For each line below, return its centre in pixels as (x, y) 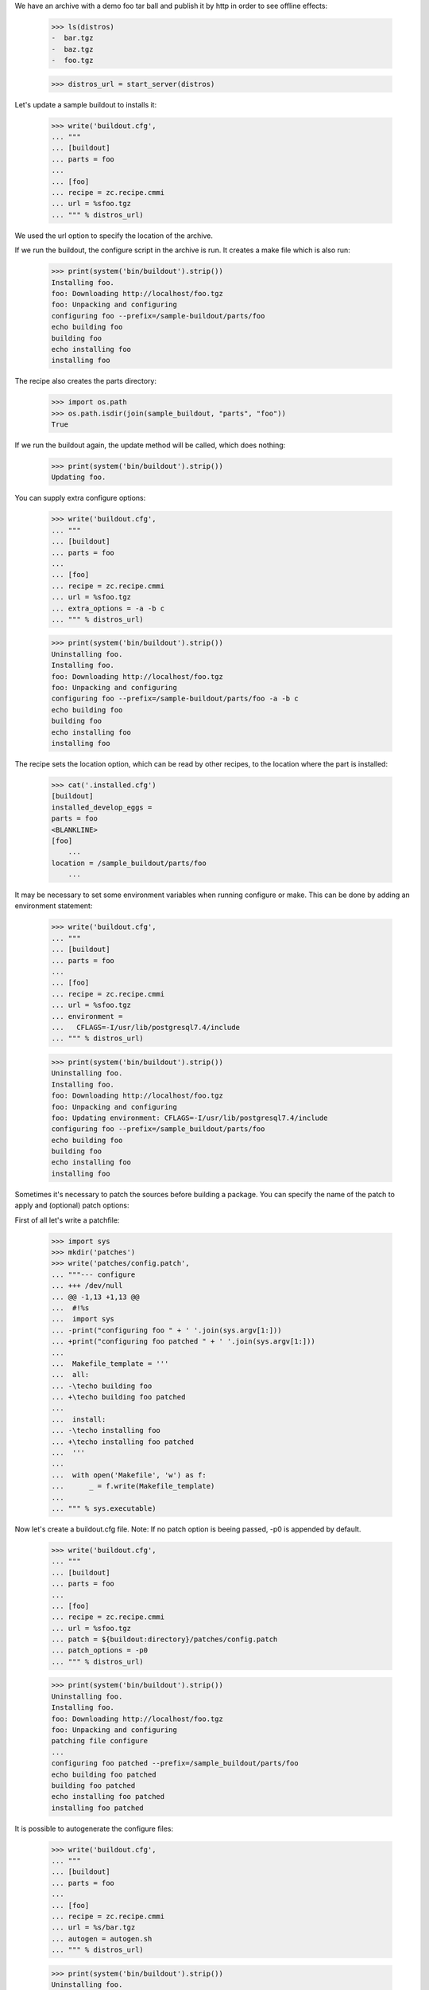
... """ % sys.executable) (104, 1508)
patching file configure (100, 1741)
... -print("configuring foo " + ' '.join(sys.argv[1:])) (166, 1330)
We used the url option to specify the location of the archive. (114, 236)
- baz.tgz (72, 49)
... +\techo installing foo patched (123, 1442)
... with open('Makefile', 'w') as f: (129, 1475)
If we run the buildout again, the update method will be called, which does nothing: (150, 445)
